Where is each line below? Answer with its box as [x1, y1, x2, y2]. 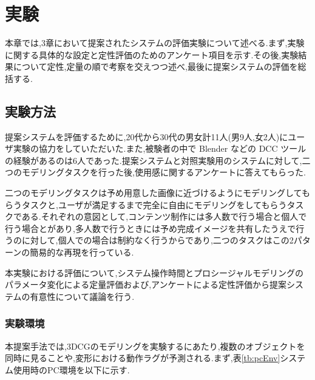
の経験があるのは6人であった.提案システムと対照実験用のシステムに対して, [5, 154, 302, 166]
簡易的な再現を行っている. [30, 246, 134, 259]
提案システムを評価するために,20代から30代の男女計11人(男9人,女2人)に [5, 130, 288, 143]
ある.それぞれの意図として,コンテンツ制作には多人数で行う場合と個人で [21, 210, 307, 223]
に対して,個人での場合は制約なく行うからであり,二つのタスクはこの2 [21, 234, 294, 246]
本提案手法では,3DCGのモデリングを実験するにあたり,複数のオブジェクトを [5, 339, 305, 352]
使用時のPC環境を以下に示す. [13, 363, 130, 376]
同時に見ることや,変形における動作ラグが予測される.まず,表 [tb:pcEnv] [5, 351, 280, 364]
